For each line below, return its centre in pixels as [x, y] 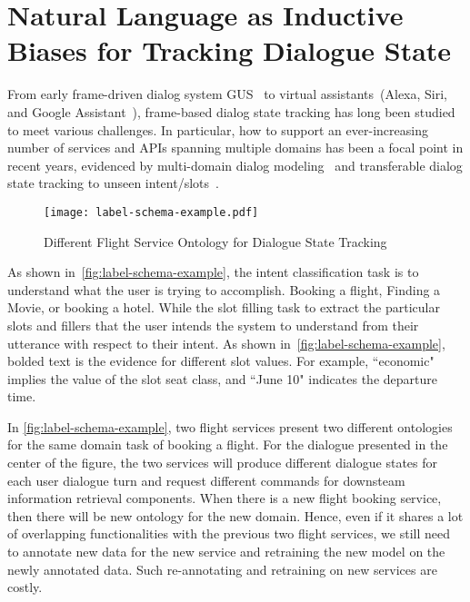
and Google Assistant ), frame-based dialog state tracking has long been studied [231, 111]
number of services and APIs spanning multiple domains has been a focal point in [235, 148]
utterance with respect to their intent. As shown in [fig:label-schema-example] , [226, 343]
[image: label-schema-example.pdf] [151, 212]
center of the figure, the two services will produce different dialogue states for [223, 463]
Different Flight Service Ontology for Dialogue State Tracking [215, 241]
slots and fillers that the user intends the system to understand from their [213, 325]
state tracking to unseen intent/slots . [113, 183]
